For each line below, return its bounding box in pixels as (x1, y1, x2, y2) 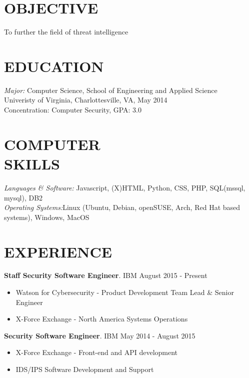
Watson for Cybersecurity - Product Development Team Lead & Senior (15, 287, 234, 297)
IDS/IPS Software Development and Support (15, 364, 154, 374)
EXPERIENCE (4, 241, 112, 261)
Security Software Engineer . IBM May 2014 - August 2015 (4, 330, 195, 340)
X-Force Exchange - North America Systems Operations (15, 313, 188, 324)
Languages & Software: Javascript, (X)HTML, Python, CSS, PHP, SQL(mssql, (4, 182, 245, 192)
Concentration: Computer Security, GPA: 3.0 (4, 104, 142, 115)
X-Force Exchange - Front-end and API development (15, 347, 178, 357)
